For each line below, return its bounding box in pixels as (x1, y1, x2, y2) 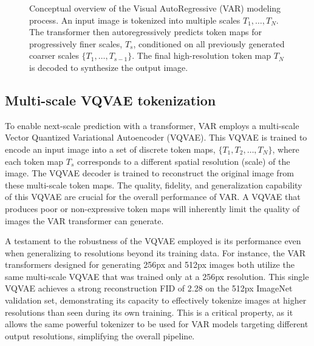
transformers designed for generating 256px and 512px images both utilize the (5, 258, 295, 271)
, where (272, 142, 299, 155)
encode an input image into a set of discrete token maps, (5, 142, 216, 155)
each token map (5, 155, 64, 167)
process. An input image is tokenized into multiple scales (29, 13, 241, 26)
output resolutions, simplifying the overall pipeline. (5, 329, 195, 342)
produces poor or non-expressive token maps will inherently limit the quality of (5, 202, 300, 215)
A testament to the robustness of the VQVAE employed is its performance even (5, 235, 301, 247)
